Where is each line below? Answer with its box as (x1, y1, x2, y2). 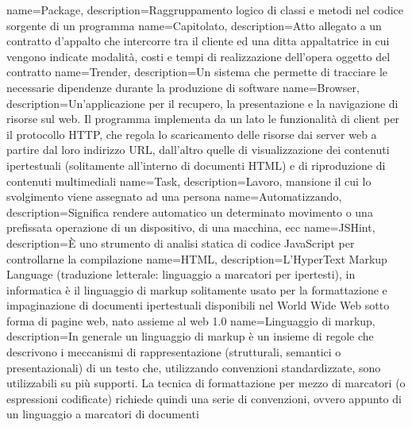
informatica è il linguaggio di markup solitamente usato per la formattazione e (6, 281, 387, 298)
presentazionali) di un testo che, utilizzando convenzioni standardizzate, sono (6, 359, 381, 375)
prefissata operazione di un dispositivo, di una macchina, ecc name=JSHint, (6, 219, 375, 236)
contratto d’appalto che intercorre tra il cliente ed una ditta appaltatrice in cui (6, 33, 390, 49)
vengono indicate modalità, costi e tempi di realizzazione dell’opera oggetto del (6, 48, 391, 64)
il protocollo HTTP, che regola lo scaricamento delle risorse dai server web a (6, 125, 377, 142)
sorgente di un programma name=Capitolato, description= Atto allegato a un (6, 17, 382, 33)
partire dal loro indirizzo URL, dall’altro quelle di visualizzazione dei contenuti (6, 141, 390, 158)
